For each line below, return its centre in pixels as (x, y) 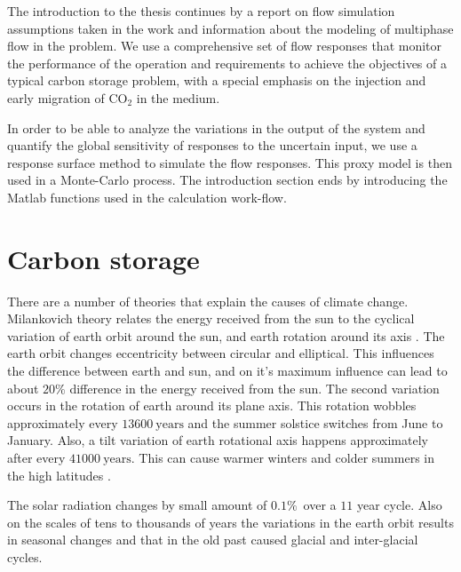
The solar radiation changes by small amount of (137, 505)
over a (320, 505)
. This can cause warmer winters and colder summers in (282, 457)
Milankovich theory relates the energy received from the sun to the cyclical (211, 318)
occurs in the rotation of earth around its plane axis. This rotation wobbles (212, 405)
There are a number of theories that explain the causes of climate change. (208, 301)
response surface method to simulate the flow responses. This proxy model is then (230, 162)
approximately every (63, 422)
